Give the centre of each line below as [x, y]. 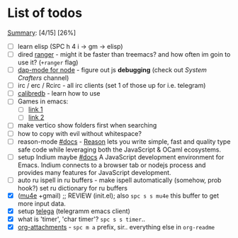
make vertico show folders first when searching [87, 125]
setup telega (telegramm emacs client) [74, 211]
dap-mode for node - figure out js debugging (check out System [112, 70]
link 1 [35, 109]
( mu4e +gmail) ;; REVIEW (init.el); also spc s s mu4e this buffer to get [118, 195]
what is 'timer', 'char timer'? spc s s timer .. [81, 219]
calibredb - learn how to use [59, 93]
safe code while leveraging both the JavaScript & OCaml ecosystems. [119, 149]
